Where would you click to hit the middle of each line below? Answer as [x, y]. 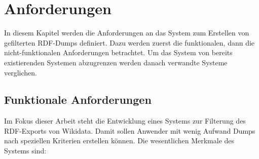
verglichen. [21, 72]
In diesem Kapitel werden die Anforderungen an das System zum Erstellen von [127, 33]
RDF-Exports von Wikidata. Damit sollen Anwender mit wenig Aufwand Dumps [130, 130]
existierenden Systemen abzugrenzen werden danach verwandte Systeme [116, 62]
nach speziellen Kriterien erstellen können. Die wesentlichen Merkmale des [119, 141]
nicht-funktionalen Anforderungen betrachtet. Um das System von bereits [118, 52]
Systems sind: [25, 151]
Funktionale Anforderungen [78, 100]
